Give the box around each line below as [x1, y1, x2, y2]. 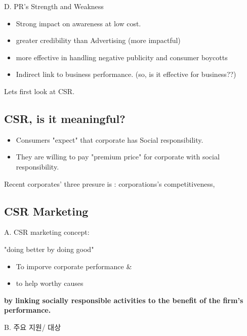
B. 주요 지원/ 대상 [4, 321, 61, 332]
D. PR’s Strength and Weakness [4, 1, 104, 11]
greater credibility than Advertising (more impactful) [16, 35, 181, 46]
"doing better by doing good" [4, 243, 94, 254]
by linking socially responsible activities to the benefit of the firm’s [4, 295, 243, 305]
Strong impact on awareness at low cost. [16, 18, 141, 28]
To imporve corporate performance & [16, 261, 132, 271]
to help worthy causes [16, 278, 84, 288]
